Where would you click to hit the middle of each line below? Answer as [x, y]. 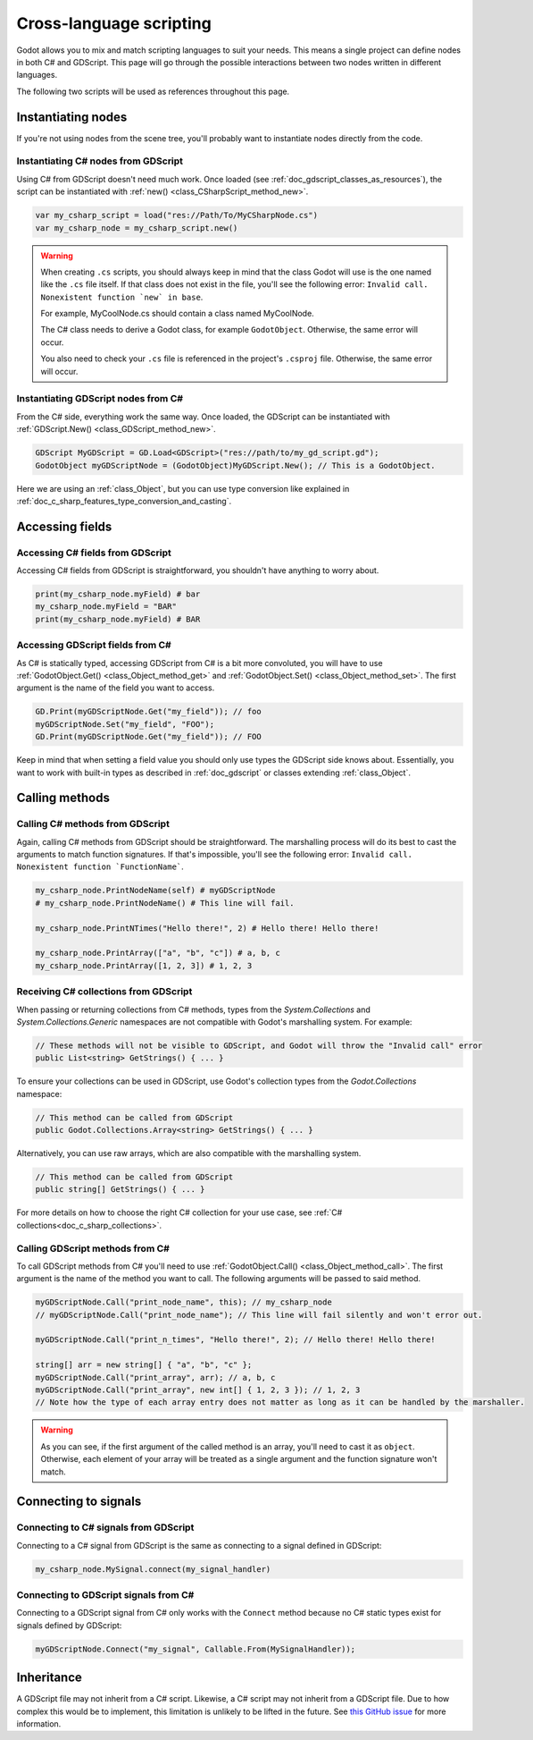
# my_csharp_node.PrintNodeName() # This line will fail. [165, 903]
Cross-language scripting [114, 23]
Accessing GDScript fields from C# [94, 646]
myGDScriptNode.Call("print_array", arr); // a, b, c [155, 1377]
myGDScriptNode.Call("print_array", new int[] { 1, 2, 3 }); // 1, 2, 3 [198, 1390]
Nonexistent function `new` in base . [122, 297]
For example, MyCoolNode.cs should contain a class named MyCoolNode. [177, 314]
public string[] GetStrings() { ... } [120, 1190]
